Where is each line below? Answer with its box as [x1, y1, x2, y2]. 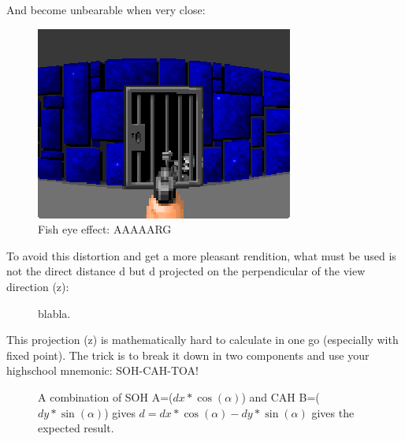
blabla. [38, 305, 71, 321]
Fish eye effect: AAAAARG [38, 221, 172, 237]
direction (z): [6, 278, 69, 294]
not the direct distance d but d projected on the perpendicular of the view [6, 263, 366, 279]
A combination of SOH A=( [38, 388, 173, 405]
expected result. [38, 420, 114, 436]
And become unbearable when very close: [6, 2, 206, 17]
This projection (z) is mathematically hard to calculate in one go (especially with [6, 331, 399, 348]
